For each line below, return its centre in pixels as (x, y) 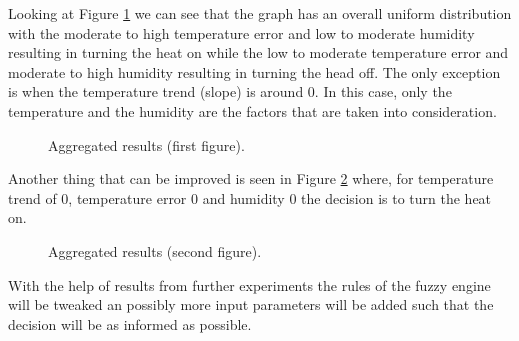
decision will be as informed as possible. (130, 323)
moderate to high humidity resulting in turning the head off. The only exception (254, 71)
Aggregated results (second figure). (155, 250)
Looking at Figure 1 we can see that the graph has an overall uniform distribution (260, 13)
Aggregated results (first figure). (146, 144)
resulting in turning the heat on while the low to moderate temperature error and (258, 52)
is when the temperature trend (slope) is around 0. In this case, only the (230, 91)
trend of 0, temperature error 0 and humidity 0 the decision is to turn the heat (250, 197)
